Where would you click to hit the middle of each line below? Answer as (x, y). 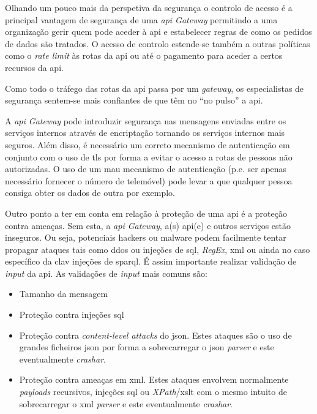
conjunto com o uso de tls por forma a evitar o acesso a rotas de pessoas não (149, 156)
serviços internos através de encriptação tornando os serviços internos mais (145, 133)
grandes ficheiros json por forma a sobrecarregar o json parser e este (147, 347)
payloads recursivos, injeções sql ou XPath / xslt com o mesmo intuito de (153, 392)
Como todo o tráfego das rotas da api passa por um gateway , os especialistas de (155, 88)
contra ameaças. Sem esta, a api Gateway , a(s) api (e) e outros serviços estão (148, 225)
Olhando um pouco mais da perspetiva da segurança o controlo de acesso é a (149, 7)
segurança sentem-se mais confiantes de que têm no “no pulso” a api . (134, 100)
